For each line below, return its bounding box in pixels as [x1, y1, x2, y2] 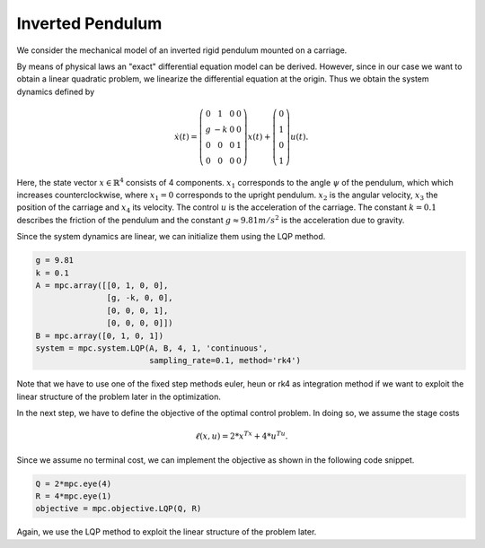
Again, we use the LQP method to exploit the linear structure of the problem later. [16, 526, 317, 537]
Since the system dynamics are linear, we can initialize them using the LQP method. [16, 231, 326, 242]
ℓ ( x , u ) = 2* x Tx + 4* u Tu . [194, 430, 288, 441]
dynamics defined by [16, 86, 95, 97]
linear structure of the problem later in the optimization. [16, 391, 222, 402]
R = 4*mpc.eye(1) [35, 491, 112, 501]
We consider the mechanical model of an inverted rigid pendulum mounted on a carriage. [16, 45, 348, 56]
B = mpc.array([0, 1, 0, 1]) [35, 330, 164, 341]
